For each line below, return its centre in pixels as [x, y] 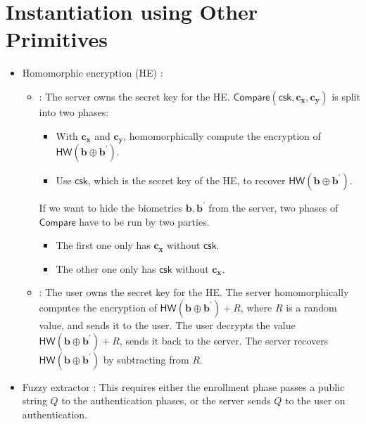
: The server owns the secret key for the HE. [134, 96]
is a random [311, 307]
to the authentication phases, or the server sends [166, 400]
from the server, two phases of [273, 207]
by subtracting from [146, 359]
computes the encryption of [98, 307]
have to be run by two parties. [144, 221]
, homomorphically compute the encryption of [222, 135]
